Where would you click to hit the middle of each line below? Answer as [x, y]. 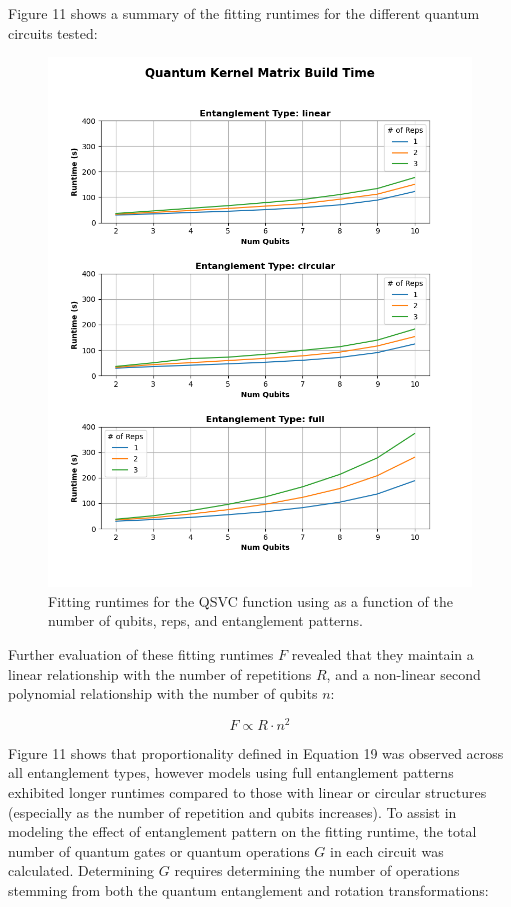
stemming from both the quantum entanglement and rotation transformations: [248, 889]
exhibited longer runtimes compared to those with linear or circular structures [247, 792]
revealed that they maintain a [382, 653]
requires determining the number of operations [317, 870]
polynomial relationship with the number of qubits [163, 693]
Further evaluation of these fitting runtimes [141, 653]
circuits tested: [53, 32]
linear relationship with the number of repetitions [160, 673]
